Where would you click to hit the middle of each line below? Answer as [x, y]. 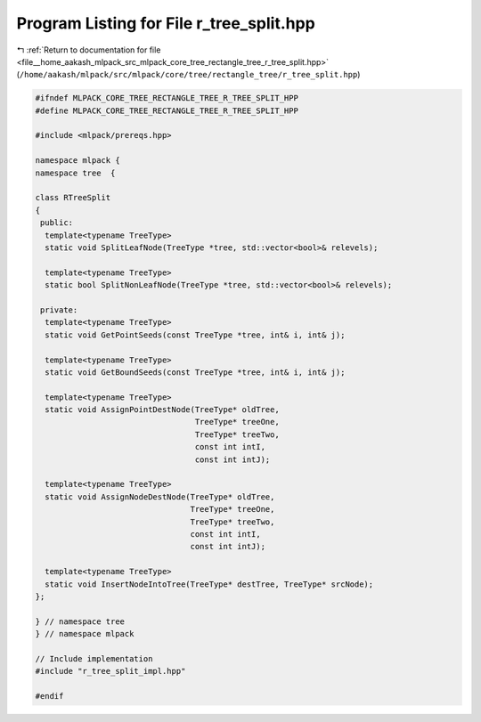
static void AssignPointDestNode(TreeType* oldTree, [162, 410]
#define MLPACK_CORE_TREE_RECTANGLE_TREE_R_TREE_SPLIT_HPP [167, 110]
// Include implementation [94, 658]
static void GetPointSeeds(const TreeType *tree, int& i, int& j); [195, 335]
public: [57, 223]
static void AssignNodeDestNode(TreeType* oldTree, [160, 497]
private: [59, 310]
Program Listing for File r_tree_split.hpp [166, 23]
